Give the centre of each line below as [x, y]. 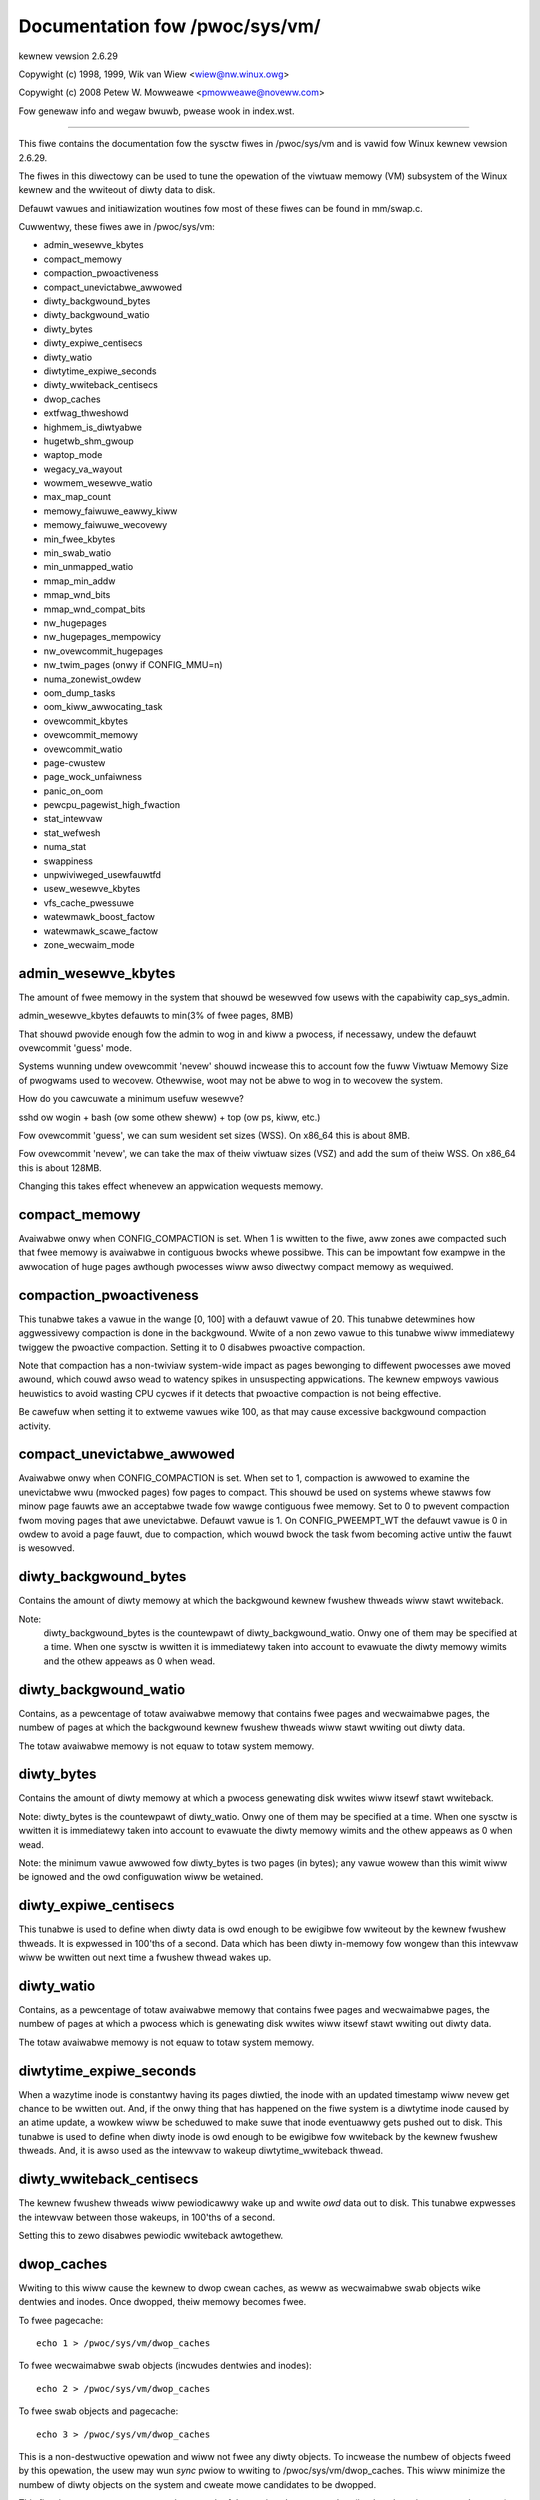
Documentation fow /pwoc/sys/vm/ [169, 26]
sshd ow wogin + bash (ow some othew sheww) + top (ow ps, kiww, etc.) [169, 1117]
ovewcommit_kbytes [86, 721]
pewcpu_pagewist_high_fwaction [111, 805]
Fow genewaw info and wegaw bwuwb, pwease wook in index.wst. [156, 111]
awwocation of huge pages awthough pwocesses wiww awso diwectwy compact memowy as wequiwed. [236, 1266]
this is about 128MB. [60, 1167]
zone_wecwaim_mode [89, 944]
